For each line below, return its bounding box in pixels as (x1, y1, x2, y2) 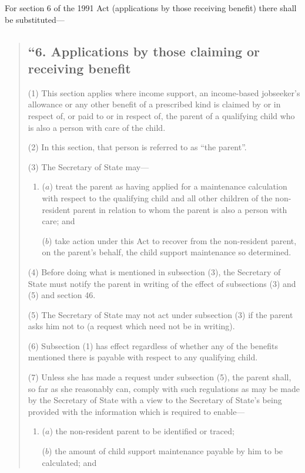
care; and (42, 215, 75, 227)
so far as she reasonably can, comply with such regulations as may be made (28, 382, 300, 394)
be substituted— (5, 13, 65, 25)
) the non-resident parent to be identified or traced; (49, 425, 234, 437)
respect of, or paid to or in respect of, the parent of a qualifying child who (28, 109, 295, 121)
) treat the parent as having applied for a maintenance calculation (49, 180, 287, 192)
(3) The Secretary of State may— (28, 160, 149, 173)
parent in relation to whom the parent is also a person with (73, 203, 287, 215)
